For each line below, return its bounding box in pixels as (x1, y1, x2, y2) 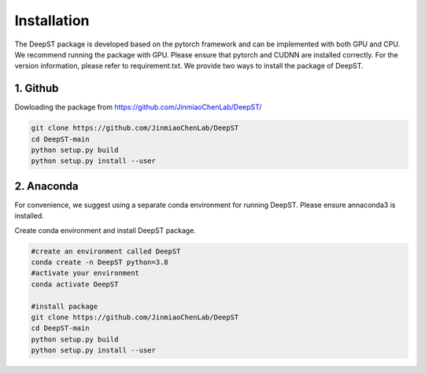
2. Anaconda (14, 179, 79, 193)
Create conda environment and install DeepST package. (14, 225, 197, 235)
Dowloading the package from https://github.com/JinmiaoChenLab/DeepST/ (14, 102, 263, 112)
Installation (14, 12, 90, 29)
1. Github (14, 82, 59, 95)
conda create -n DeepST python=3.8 (31, 258, 168, 267)
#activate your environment (31, 268, 139, 278)
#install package (31, 301, 98, 311)
